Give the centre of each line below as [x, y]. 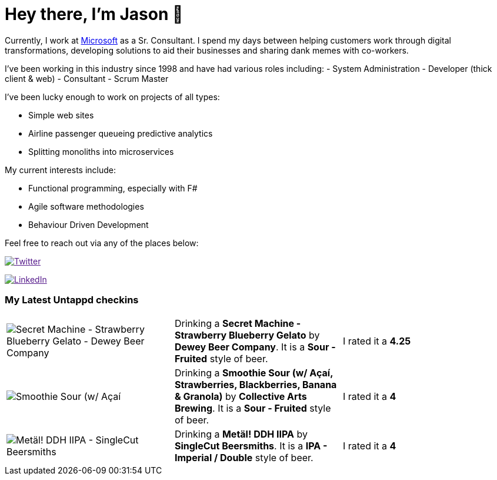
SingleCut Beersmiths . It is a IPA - [251, 446]
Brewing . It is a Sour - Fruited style [253, 408]
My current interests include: [60, 170]
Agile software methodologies [86, 206]
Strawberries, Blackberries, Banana [256, 384]
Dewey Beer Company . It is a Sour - [255, 347]
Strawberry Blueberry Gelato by [247, 335]
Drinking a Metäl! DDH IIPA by [241, 434]
